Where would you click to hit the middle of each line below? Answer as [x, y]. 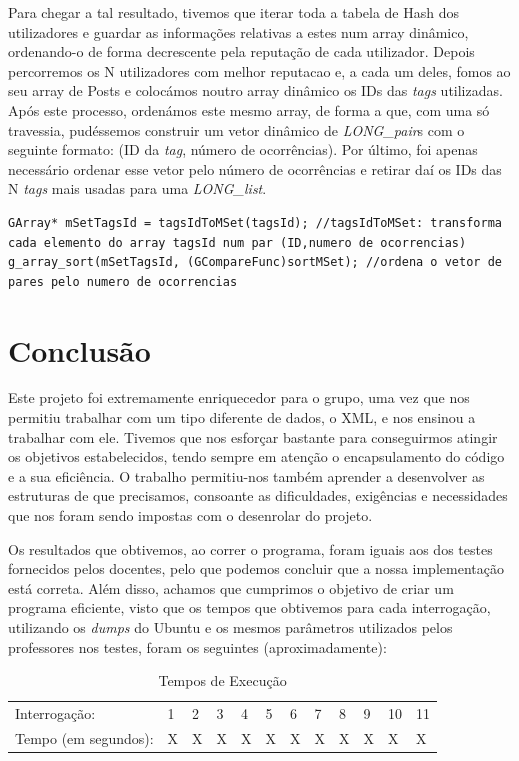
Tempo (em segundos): [84, 737]
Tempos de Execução [222, 680]
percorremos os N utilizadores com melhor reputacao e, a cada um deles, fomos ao [259, 70]
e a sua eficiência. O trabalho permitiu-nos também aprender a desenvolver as [246, 475]
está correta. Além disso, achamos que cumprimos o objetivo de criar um [231, 587]
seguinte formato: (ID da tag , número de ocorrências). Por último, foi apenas [243, 149]
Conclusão [79, 349]
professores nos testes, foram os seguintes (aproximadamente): [197, 646]
